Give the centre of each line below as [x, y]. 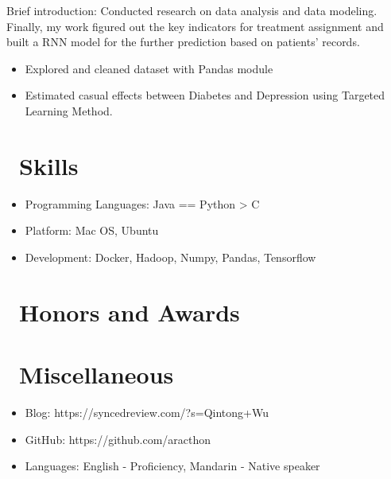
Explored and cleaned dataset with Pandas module [149, 68]
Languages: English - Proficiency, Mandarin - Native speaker [172, 466]
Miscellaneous [97, 374]
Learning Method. [69, 110]
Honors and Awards [130, 312]
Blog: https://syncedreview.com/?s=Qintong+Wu [147, 412]
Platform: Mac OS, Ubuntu [92, 230]
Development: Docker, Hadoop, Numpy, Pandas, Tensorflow [170, 257]
